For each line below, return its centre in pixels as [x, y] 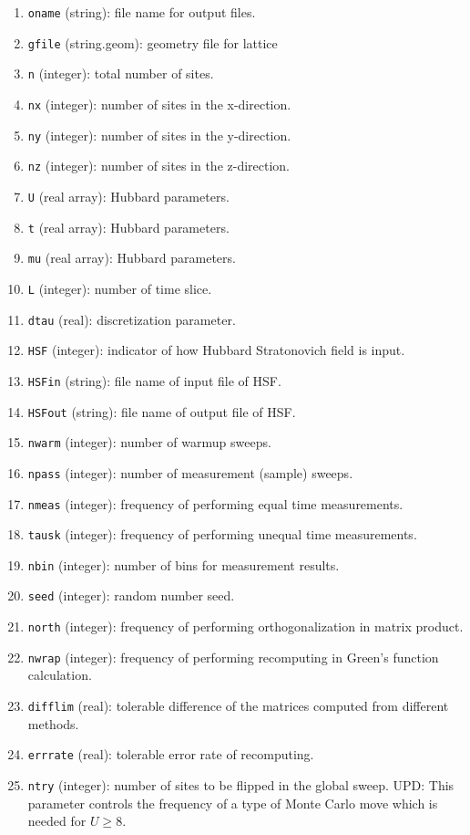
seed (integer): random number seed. [131, 595]
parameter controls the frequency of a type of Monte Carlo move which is [233, 803]
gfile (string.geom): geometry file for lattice [153, 42]
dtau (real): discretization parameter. [132, 319]
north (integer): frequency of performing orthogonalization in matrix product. [245, 626]
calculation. [60, 675]
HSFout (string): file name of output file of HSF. [162, 411]
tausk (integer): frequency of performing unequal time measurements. [222, 534]
